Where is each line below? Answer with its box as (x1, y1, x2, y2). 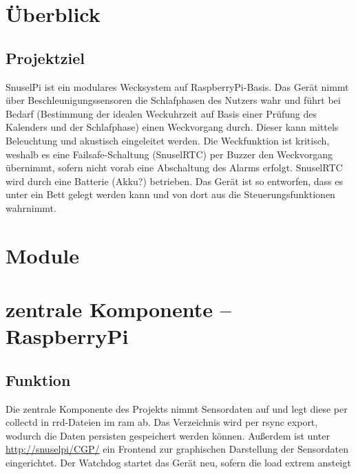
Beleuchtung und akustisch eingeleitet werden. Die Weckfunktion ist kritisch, (6, 133, 330, 147)
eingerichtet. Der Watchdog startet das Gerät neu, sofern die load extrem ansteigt (6, 455, 351, 470)
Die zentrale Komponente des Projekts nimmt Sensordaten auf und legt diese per (6, 401, 348, 416)
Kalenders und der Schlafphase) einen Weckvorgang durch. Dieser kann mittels (6, 120, 339, 134)
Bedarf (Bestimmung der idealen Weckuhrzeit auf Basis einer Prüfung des (6, 106, 317, 120)
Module (6, 241, 80, 269)
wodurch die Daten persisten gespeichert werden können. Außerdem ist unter (6, 428, 330, 442)
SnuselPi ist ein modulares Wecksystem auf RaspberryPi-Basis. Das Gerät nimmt (6, 79, 349, 94)
